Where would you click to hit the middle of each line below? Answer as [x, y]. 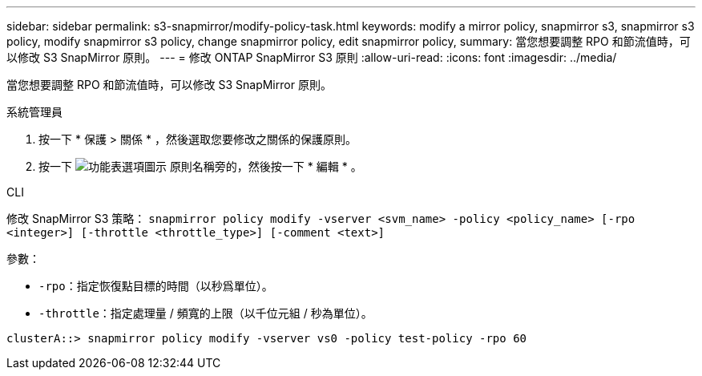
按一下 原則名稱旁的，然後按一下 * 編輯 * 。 [200, 166]
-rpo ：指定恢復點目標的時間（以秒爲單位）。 [156, 286]
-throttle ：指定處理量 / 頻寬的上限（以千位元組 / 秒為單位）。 [206, 313]
